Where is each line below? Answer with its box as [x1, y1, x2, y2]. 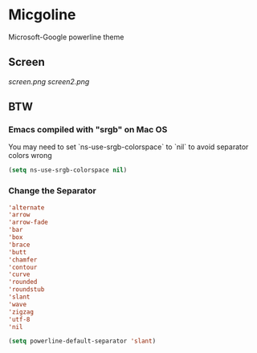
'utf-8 [8, 315, 31, 323]
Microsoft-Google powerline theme [8, 32, 124, 42]
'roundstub [8, 286, 45, 294]
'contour [8, 263, 38, 271]
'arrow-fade [8, 218, 48, 226]
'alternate [8, 203, 45, 212]
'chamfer [8, 255, 38, 264]
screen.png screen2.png [8, 76, 90, 86]
